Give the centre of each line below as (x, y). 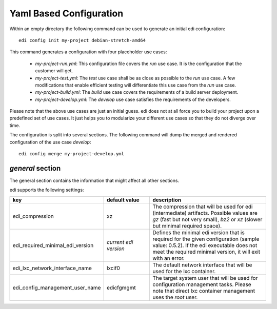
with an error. (169, 258)
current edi (120, 242)
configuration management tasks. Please (202, 284)
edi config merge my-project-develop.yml (71, 154)
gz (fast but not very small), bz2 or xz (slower (207, 219)
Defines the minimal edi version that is (199, 232)
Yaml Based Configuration (66, 13)
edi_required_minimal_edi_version (53, 245)
